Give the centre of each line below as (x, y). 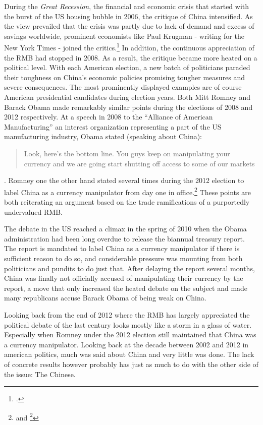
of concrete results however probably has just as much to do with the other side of (131, 364)
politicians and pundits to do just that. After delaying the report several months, (129, 268)
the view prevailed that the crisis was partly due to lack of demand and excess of (129, 26)
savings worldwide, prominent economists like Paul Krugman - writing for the (124, 36)
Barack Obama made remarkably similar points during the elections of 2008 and (128, 107)
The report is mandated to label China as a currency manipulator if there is (122, 248)
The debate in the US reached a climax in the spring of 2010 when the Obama (125, 229)
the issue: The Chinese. (40, 374)
